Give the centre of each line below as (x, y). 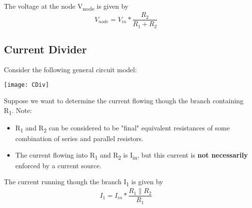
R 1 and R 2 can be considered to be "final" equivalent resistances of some (122, 128)
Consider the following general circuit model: (71, 69)
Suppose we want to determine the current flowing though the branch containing (124, 101)
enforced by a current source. (58, 165)
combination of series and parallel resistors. (79, 138)
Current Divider (46, 49)
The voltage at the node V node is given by (66, 7)
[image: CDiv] (27, 85)
